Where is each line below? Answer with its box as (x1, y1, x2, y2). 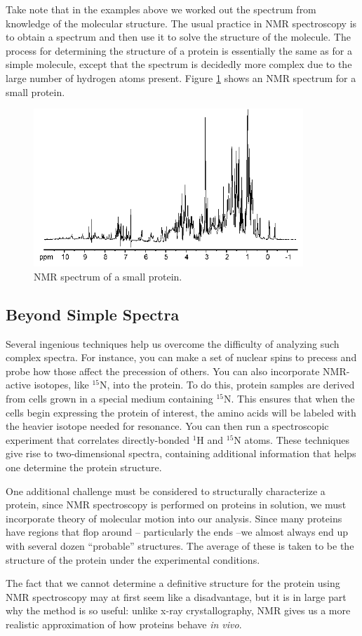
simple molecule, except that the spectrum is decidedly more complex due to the (6, 57, 352, 72)
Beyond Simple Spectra (6, 303, 180, 325)
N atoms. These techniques (234, 432, 350, 447)
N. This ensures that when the (224, 391, 355, 405)
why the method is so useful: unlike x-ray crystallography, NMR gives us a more (6, 603, 351, 618)
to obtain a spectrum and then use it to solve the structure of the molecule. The (6, 29, 351, 44)
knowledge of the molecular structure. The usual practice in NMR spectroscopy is (6, 15, 357, 30)
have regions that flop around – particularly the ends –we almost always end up (6, 525, 349, 539)
